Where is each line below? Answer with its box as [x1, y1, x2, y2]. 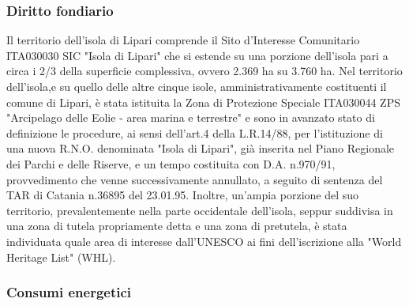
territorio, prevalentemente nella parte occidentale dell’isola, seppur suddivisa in [6, 202, 393, 218]
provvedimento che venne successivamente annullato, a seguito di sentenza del [6, 171, 383, 187]
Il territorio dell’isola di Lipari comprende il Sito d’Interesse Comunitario [6, 32, 360, 48]
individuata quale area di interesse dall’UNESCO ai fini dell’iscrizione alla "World [6, 232, 402, 249]
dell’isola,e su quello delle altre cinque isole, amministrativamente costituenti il [6, 78, 387, 94]
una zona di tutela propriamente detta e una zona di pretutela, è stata [6, 217, 347, 234]
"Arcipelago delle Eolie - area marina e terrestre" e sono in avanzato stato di [6, 109, 375, 126]
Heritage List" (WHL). [6, 248, 116, 265]
